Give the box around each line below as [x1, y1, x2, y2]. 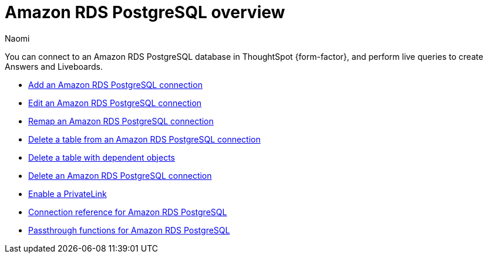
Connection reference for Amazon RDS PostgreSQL [28, 206, 227, 217]
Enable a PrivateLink [28, 188, 107, 199]
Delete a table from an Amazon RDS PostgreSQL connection [28, 134, 261, 144]
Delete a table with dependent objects [28, 152, 175, 162]
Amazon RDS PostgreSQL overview [5, 2, 285, 22]
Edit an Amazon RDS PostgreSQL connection [28, 97, 202, 108]
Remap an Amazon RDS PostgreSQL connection [28, 116, 214, 126]
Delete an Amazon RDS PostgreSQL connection [28, 170, 212, 181]
